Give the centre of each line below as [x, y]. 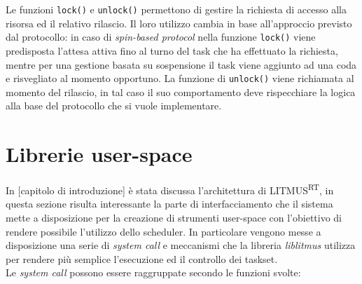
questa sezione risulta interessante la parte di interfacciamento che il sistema [169, 204]
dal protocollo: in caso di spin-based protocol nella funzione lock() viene [161, 37]
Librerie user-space [99, 154]
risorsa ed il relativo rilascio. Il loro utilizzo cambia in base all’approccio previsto [179, 23]
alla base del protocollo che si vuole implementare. [114, 106]
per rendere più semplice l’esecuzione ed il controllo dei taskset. [142, 258]
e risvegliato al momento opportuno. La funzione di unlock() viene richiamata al [180, 78]
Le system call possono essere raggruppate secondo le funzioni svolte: [153, 272]
